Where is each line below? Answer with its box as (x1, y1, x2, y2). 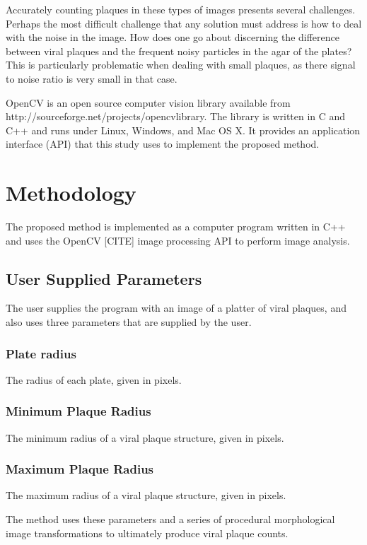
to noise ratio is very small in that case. (6, 71, 177, 86)
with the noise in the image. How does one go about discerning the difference (6, 30, 339, 45)
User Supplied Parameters (6, 267, 202, 289)
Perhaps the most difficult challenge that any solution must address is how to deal (6, 16, 362, 30)
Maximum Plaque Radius (6, 460, 154, 478)
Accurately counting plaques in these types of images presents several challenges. (6, 2, 356, 16)
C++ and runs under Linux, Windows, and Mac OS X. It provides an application (6, 122, 361, 137)
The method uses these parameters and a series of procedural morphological (6, 512, 335, 527)
